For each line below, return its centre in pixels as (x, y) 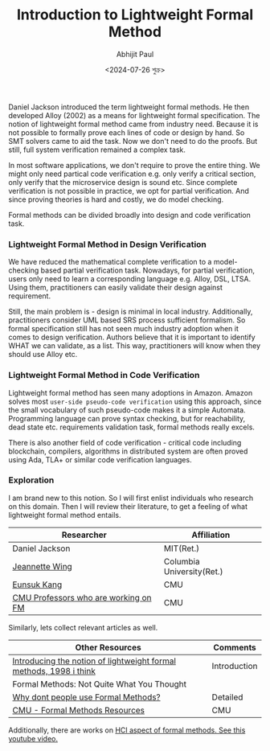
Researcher (84, 535)
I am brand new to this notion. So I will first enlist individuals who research (131, 498)
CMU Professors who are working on (82, 597)
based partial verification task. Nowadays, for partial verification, (148, 270)
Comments (235, 647)
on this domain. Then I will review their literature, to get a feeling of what (128, 506)
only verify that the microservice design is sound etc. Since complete (123, 182)
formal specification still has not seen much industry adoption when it (124, 329)
